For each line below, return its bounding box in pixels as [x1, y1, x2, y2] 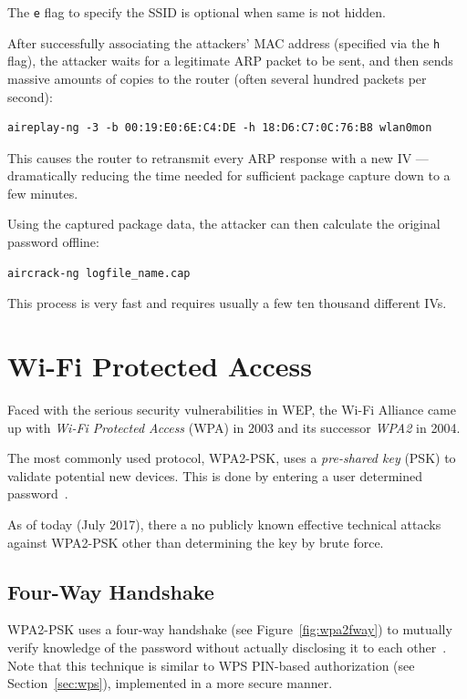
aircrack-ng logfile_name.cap [7, 266, 191, 280]
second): [7, 87, 53, 106]
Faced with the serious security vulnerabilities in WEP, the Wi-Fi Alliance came [7, 399, 456, 418]
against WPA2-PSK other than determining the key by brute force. [7, 532, 384, 551]
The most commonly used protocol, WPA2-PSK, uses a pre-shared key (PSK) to [7, 448, 456, 468]
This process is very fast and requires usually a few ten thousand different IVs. [7, 293, 447, 313]
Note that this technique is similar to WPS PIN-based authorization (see [7, 655, 415, 674]
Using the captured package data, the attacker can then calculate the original [7, 214, 441, 233]
